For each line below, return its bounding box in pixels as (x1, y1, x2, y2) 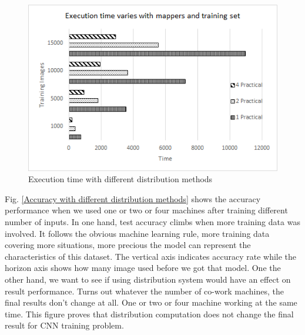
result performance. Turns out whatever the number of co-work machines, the (5, 284, 284, 297)
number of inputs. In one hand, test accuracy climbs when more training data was (5, 216, 300, 228)
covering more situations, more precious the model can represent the (5, 239, 251, 251)
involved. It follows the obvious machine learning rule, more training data (5, 227, 270, 239)
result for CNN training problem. (5, 319, 124, 331)
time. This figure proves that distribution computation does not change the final (5, 307, 294, 320)
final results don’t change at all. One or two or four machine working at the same (5, 296, 297, 309)
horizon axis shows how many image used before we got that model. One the (5, 262, 281, 274)
